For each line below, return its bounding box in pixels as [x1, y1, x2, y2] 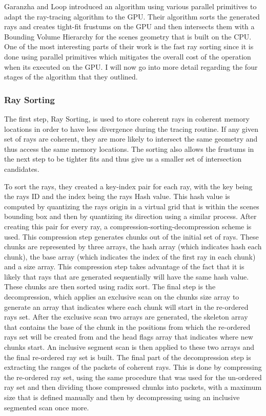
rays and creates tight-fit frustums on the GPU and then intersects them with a [4, 21, 255, 32]
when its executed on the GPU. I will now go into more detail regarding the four [4, 61, 258, 72]
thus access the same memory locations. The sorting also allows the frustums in [4, 143, 254, 154]
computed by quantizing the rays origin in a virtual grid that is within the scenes [4, 201, 259, 211]
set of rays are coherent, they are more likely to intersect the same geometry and [4, 133, 258, 144]
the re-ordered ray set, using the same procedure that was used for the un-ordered [4, 371, 262, 382]
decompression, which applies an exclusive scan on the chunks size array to [4, 291, 239, 302]
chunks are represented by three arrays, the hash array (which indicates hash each [4, 241, 262, 252]
